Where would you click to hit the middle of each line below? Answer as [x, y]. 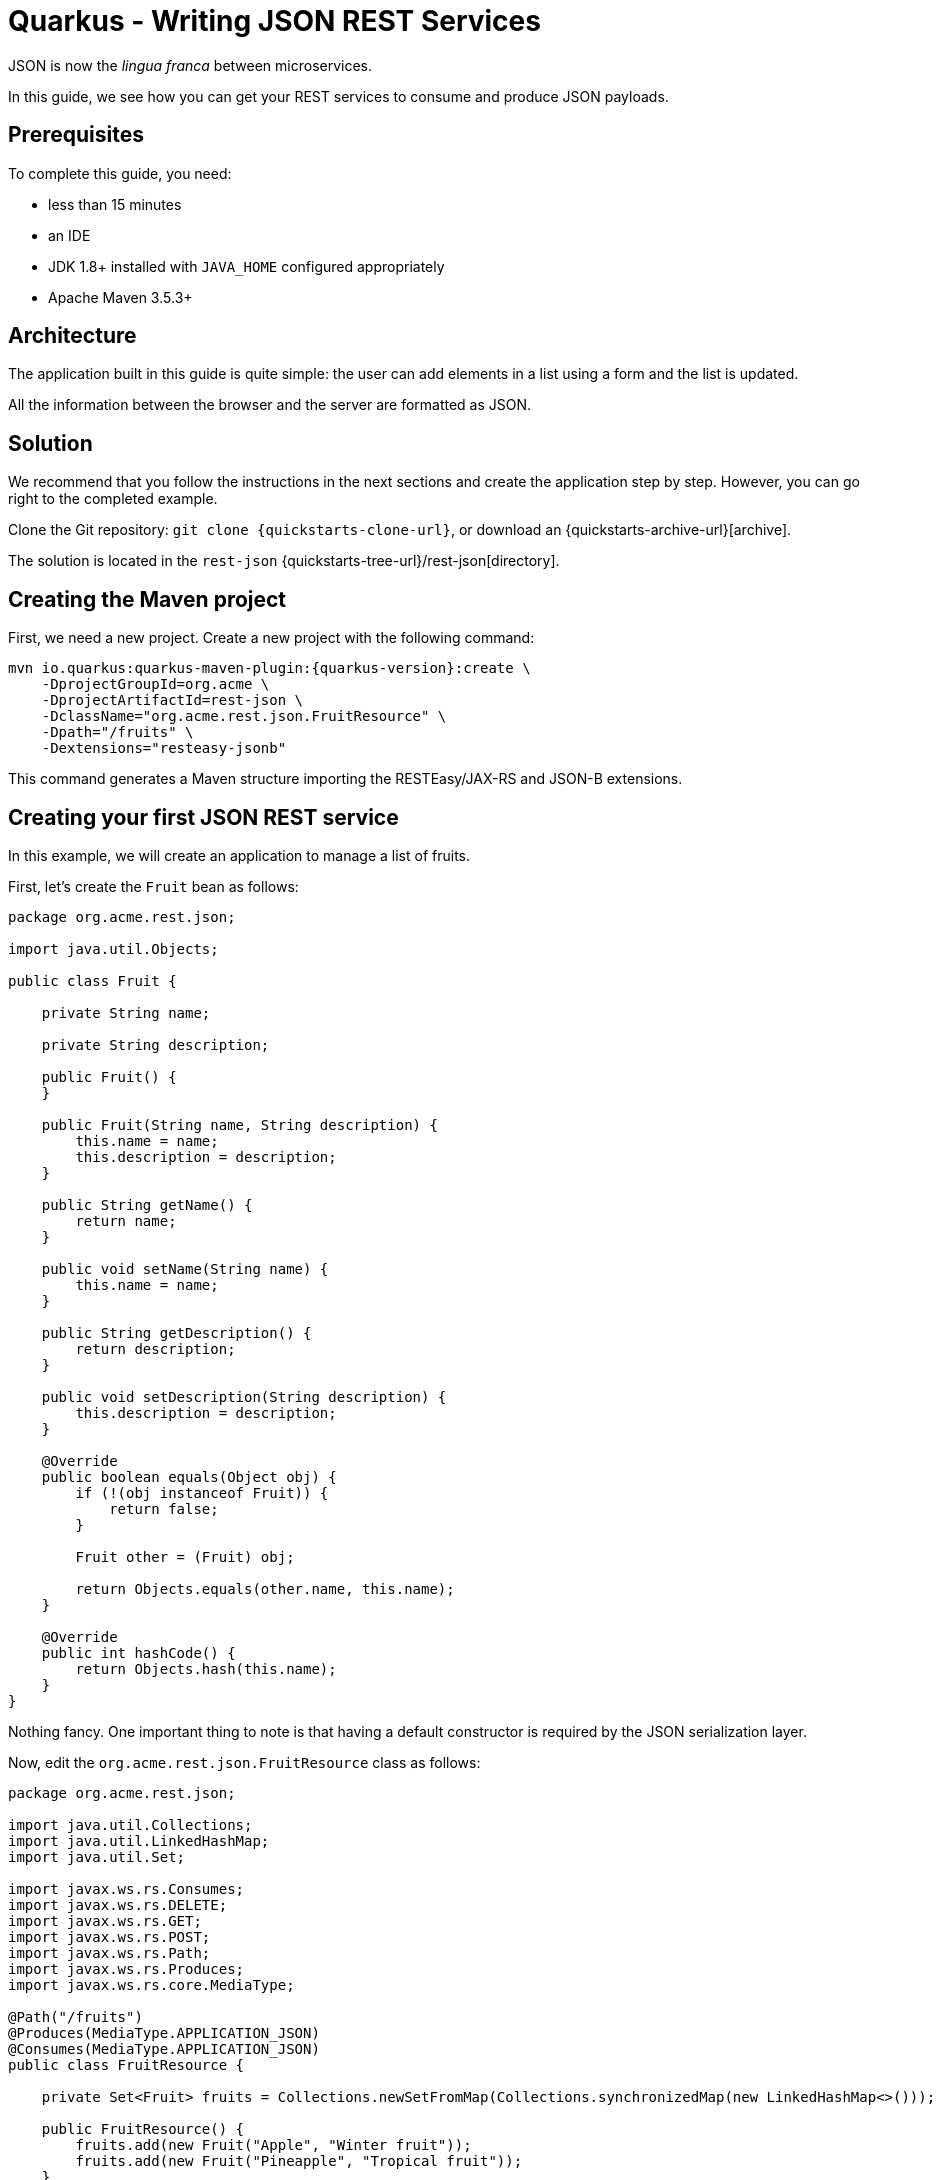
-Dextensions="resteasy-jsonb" [164, 748]
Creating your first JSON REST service [203, 817]
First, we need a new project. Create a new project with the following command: [271, 638]
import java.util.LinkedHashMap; [139, 1840]
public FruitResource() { [143, 2128]
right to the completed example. [113, 499]
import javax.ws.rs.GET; [105, 1920]
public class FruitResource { [126, 2064]
